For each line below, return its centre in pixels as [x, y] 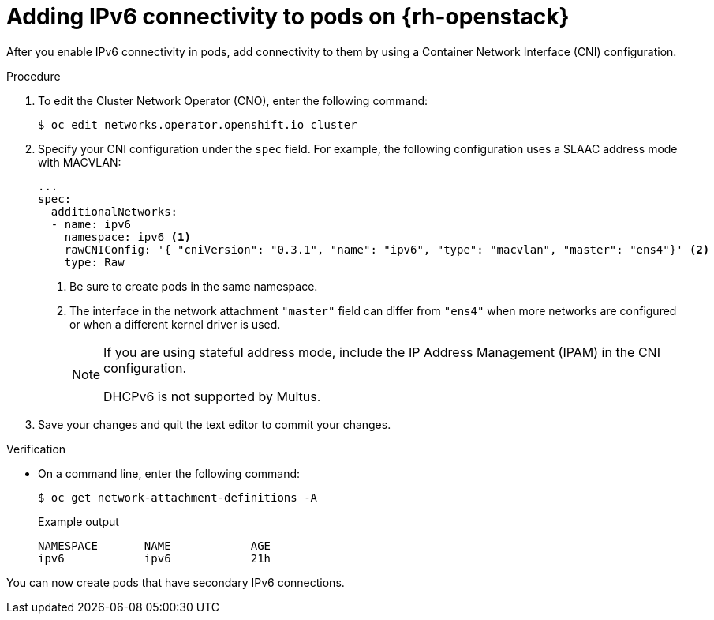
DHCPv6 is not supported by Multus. [212, 396]
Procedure [34, 76]
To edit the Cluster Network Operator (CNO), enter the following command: [233, 100]
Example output [79, 521]
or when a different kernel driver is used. [175, 324]
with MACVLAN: [80, 162]
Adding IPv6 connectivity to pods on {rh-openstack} [288, 17]
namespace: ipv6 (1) [127, 237]
